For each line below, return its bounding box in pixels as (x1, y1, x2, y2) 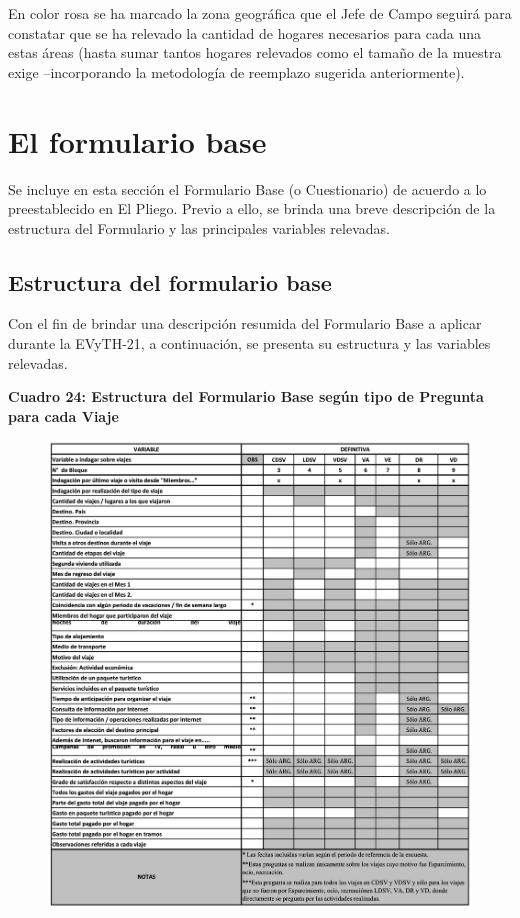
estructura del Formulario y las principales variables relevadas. (8, 217, 390, 238)
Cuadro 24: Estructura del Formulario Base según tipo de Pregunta (8, 386, 484, 407)
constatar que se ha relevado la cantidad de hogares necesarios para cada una (8, 22, 482, 43)
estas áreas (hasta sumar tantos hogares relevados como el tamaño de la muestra (8, 42, 502, 63)
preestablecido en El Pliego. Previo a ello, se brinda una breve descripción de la (8, 198, 496, 219)
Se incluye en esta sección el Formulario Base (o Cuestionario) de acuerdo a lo (8, 178, 487, 199)
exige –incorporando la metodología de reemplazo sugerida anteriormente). (8, 61, 465, 82)
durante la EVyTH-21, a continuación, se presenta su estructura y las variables (8, 333, 491, 354)
